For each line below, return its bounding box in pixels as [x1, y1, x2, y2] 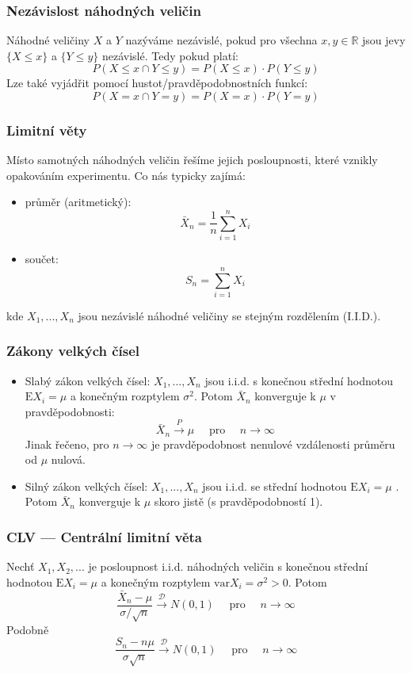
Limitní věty [6, 120, 87, 140]
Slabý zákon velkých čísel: [25, 372, 151, 388]
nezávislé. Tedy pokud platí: [101, 47, 238, 63]
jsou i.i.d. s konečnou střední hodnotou [204, 372, 393, 388]
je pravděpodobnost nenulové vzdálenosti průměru [151, 435, 395, 452]
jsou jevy [361, 32, 406, 48]
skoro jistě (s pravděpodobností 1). [154, 493, 323, 510]
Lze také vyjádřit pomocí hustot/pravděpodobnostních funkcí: [6, 75, 308, 91]
